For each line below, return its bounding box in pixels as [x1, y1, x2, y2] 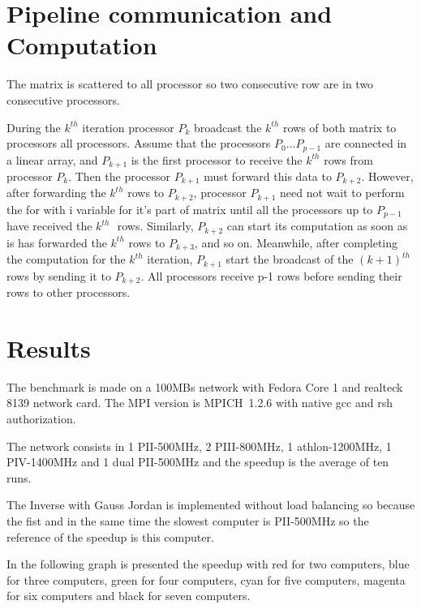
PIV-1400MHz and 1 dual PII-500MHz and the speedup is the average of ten [6, 453, 389, 470]
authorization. [6, 410, 76, 427]
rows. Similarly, [117, 217, 194, 234]
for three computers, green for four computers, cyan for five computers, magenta [6, 571, 406, 588]
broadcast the [194, 118, 262, 135]
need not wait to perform [279, 184, 405, 201]
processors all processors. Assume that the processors [6, 135, 271, 152]
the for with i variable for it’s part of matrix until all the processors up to [6, 200, 373, 217]
